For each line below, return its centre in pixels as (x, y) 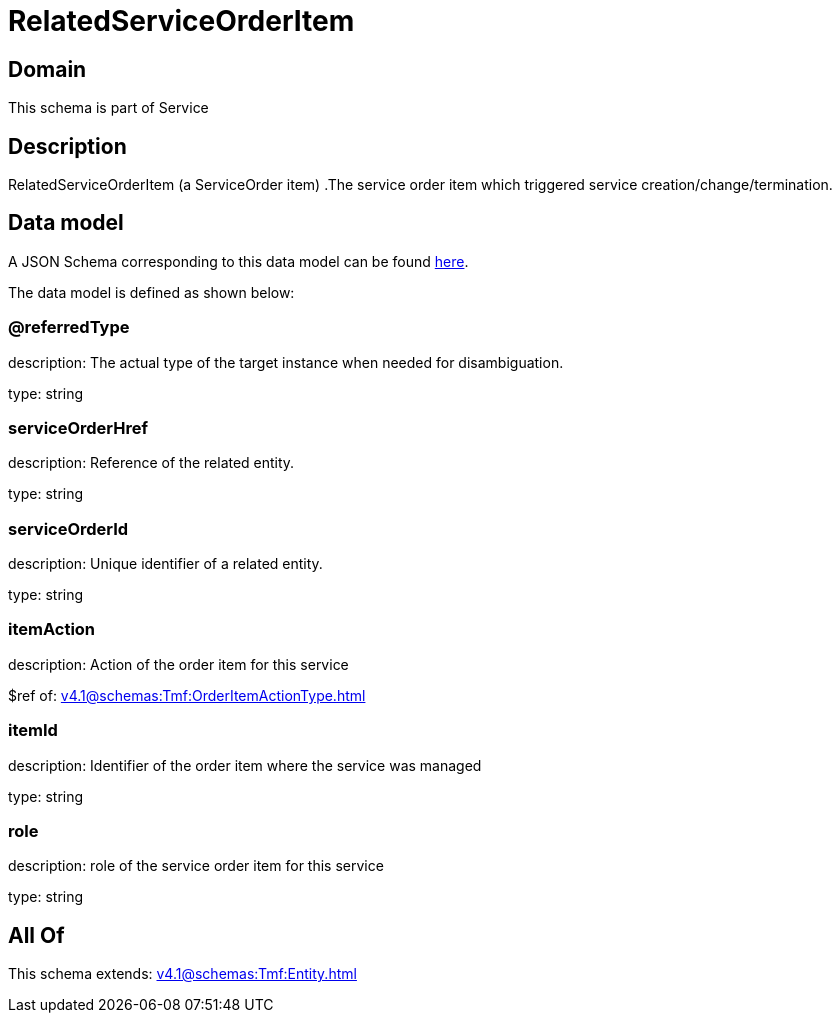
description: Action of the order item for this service (178, 664)
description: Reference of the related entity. (151, 463)
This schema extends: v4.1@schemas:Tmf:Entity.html (182, 974)
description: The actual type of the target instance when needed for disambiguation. (286, 362)
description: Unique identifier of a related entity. (165, 564)
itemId (33, 730)
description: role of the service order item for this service (196, 866)
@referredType (69, 327)
